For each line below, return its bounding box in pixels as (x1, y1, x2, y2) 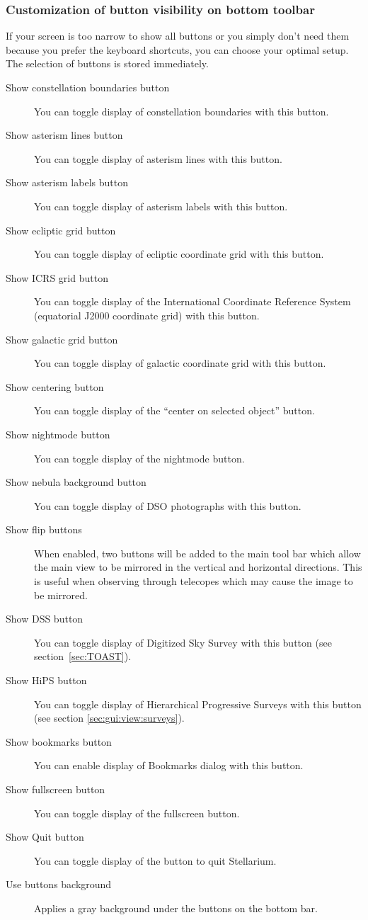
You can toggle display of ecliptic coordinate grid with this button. (34, 246, 324, 261)
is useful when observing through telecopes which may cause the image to (34, 574, 353, 589)
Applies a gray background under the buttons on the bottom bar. (34, 900, 318, 915)
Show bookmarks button (6, 734, 112, 749)
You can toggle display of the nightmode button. (34, 450, 245, 465)
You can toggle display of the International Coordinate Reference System (34, 294, 351, 309)
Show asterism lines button (6, 127, 123, 142)
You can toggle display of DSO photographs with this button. (34, 498, 301, 513)
